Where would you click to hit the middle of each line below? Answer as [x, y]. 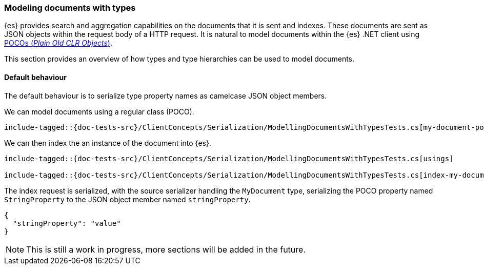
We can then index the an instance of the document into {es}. [108, 143]
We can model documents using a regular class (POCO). [99, 111]
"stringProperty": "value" [67, 223]
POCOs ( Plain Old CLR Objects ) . [58, 43]
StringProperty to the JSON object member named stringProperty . [127, 199]
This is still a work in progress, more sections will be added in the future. [166, 249]
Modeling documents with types [70, 8]
